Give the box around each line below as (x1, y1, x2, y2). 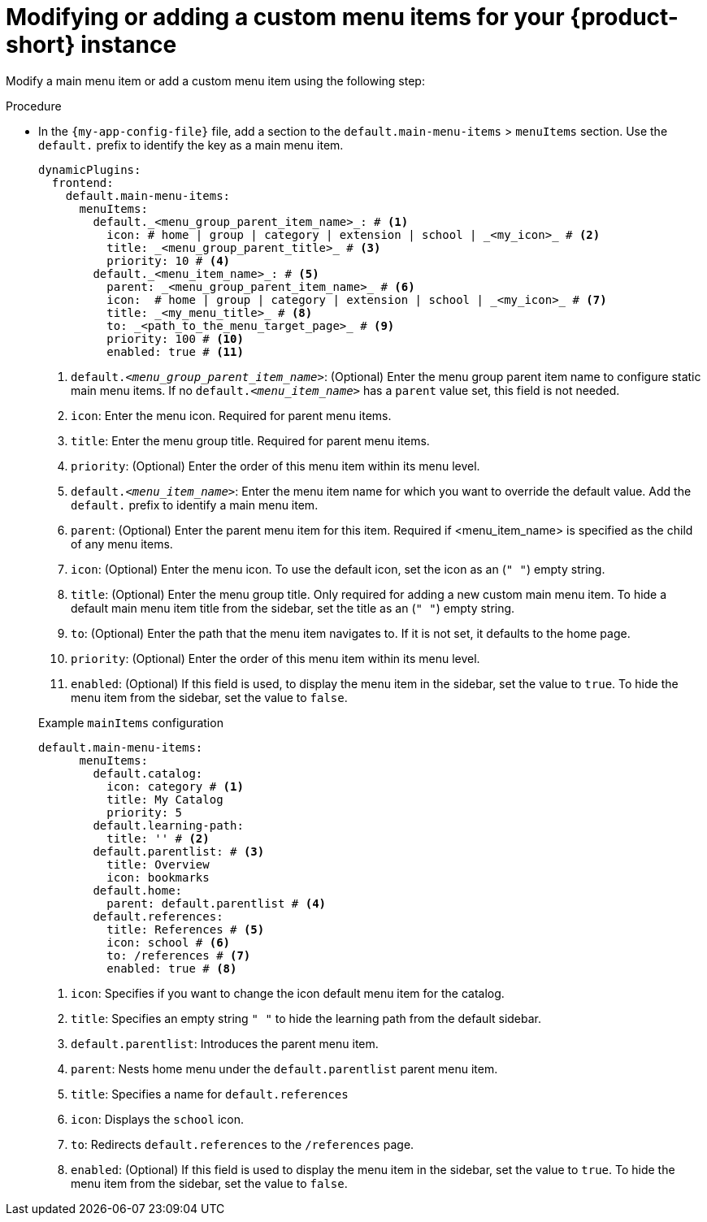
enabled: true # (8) (106, 961, 237, 975)
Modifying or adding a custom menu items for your (6, 3, 565, 31)
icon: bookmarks (106, 870, 210, 884)
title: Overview (106, 857, 210, 871)
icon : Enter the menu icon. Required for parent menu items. (71, 408, 392, 422)
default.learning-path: (93, 818, 244, 832)
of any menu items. (71, 536, 173, 551)
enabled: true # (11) (106, 344, 244, 358)
